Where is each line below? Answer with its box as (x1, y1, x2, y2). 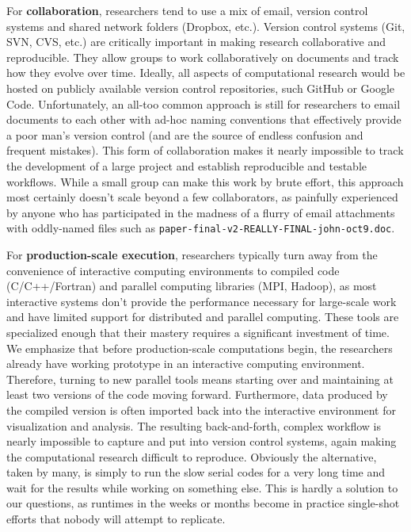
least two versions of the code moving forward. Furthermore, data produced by (6, 386, 388, 403)
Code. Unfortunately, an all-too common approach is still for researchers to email (6, 95, 401, 112)
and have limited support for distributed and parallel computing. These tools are (6, 308, 399, 325)
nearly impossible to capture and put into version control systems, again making (6, 433, 397, 450)
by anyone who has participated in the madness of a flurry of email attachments (6, 204, 395, 220)
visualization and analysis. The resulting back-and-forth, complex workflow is (6, 417, 382, 434)
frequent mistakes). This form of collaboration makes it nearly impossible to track (6, 142, 404, 159)
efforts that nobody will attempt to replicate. (6, 511, 226, 527)
